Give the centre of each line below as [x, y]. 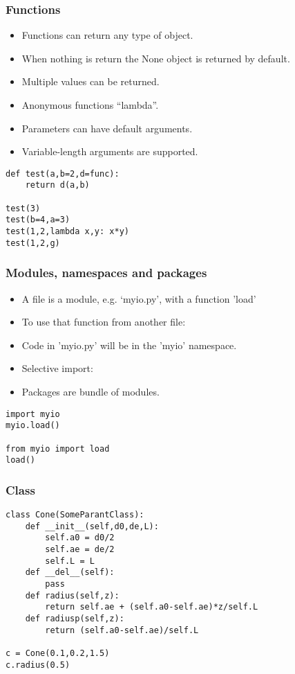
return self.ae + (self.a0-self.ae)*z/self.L [152, 607]
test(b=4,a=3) [38, 220]
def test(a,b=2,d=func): [63, 174]
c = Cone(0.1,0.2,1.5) [58, 653]
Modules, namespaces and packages [106, 273]
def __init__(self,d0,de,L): [92, 526]
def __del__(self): [70, 573]
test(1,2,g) [33, 243]
